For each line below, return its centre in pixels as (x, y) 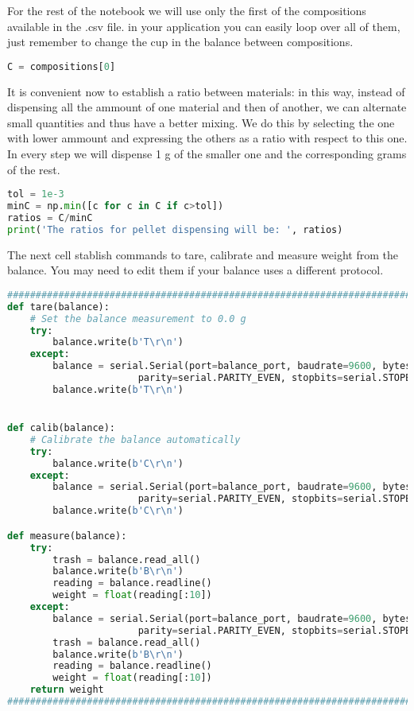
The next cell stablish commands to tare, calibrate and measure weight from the (203, 254)
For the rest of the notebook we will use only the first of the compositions (187, 10)
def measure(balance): (67, 536)
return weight (67, 690)
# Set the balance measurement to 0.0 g (138, 319)
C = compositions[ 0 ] (62, 66)
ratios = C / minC (50, 218)
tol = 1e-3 (36, 194)
